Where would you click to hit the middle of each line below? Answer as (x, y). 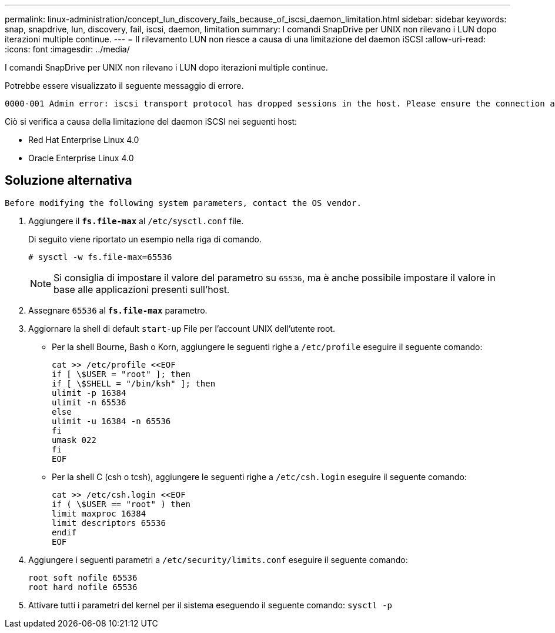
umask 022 (74, 440)
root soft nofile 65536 (83, 577)
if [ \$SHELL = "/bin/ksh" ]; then (134, 383)
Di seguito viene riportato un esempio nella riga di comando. (145, 239)
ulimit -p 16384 (89, 393)
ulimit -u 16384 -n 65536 (111, 421)
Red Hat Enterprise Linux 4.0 (84, 140)
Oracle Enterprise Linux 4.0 (81, 158)
